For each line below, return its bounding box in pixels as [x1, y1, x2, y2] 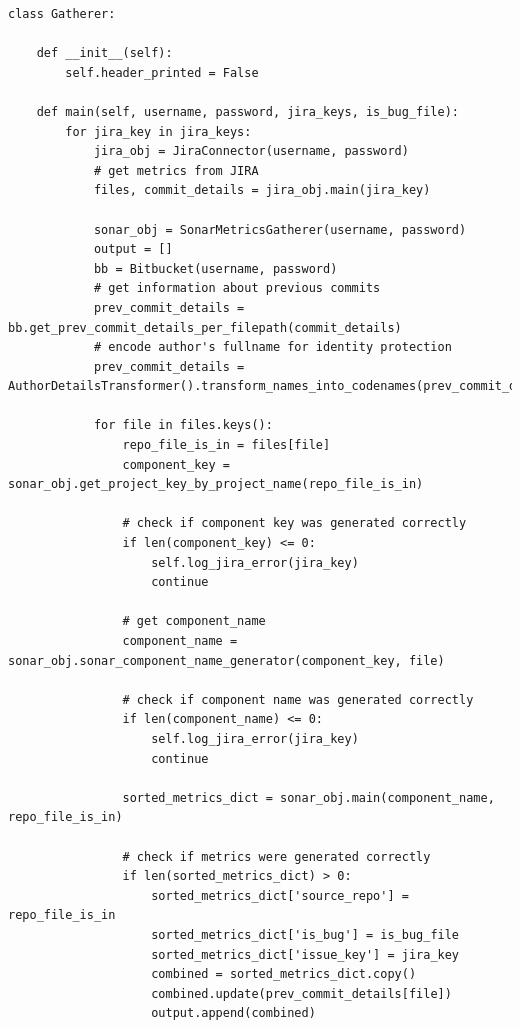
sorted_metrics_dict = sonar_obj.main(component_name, [122, 790, 495, 805]
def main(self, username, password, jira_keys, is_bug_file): [36, 104, 460, 119]
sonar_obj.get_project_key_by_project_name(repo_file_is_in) [8, 477, 424, 492]
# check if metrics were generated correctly [122, 849, 431, 864]
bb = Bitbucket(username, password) [93, 261, 338, 276]
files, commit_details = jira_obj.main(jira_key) [93, 183, 431, 198]
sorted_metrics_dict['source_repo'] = [151, 888, 409, 903]
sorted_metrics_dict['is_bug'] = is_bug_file [151, 927, 460, 942]
